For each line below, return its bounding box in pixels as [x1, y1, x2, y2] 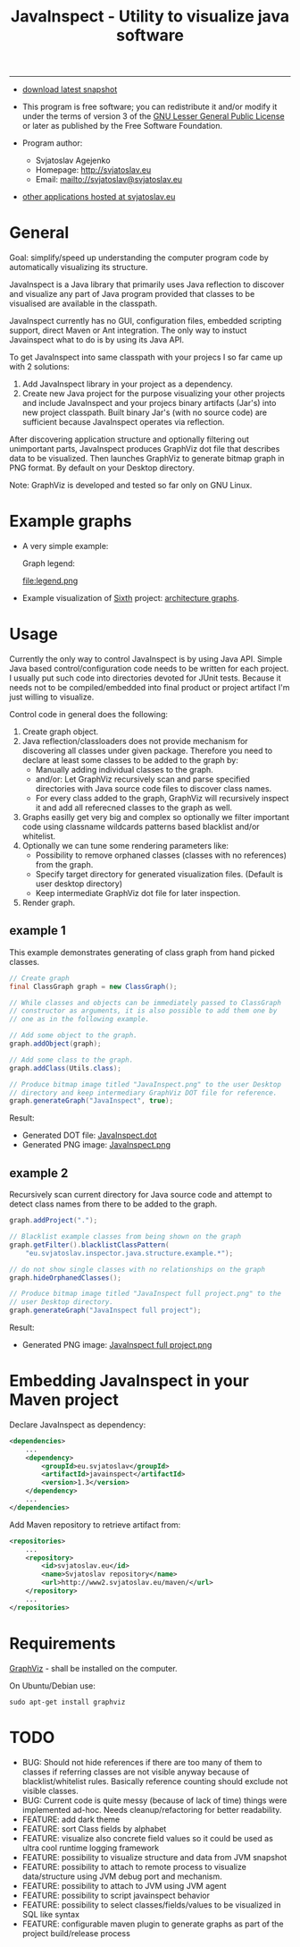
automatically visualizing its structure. [9, 262, 148, 273]
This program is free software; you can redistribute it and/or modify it [21, 101, 278, 113]
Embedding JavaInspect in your [9, 1371, 250, 1392]
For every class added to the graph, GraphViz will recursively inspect [35, 793, 289, 803]
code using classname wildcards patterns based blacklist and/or [21, 821, 261, 832]
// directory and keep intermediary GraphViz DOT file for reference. [9, 1088, 278, 1097]
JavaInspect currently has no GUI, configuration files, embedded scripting [9, 316, 282, 326]
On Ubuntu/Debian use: [9, 1680, 96, 1691]
